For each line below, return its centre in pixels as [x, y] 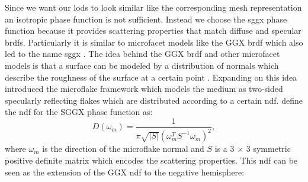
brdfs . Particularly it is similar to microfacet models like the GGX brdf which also [154, 42]
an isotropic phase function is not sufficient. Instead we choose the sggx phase [146, 19]
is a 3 [224, 149]
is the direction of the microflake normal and [123, 149]
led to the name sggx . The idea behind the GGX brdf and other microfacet [142, 54]
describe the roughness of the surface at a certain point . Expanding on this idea [151, 77]
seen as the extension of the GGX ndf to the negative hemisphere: [125, 172]
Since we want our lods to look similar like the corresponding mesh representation [153, 7]
